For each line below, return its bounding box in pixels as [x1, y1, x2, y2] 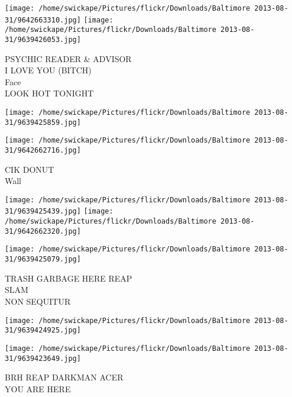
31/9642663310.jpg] [5, 15, 81, 24]
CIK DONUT [5, 163, 54, 175]
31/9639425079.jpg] [5, 255, 81, 264]
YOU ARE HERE [5, 382, 71, 395]
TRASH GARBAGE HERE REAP [5, 272, 132, 284]
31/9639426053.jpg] [5, 35, 81, 44]
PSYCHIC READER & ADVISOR [5, 52, 132, 64]
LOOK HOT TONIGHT [5, 87, 94, 99]
